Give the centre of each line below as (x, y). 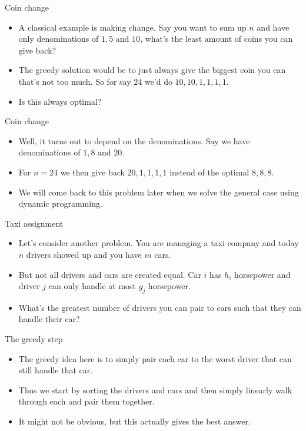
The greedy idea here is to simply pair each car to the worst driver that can (155, 358)
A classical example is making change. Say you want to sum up (132, 27)
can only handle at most (92, 286)
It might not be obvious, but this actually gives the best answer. (134, 421)
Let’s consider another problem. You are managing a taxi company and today (159, 243)
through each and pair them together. (87, 401)
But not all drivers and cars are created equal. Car (110, 274)
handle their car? (49, 319)
